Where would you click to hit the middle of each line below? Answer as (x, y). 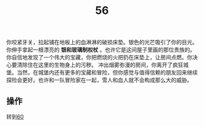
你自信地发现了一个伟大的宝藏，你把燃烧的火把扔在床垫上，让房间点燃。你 (99, 58)
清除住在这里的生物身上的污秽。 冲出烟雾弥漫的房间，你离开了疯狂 (100, 65)
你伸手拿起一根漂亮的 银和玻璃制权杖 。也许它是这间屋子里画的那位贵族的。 (101, 50)
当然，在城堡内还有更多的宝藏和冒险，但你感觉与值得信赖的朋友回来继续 (107, 73)
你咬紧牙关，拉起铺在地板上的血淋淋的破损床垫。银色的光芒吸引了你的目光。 (102, 42)
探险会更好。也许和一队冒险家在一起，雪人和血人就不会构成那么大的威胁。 (99, 80)
